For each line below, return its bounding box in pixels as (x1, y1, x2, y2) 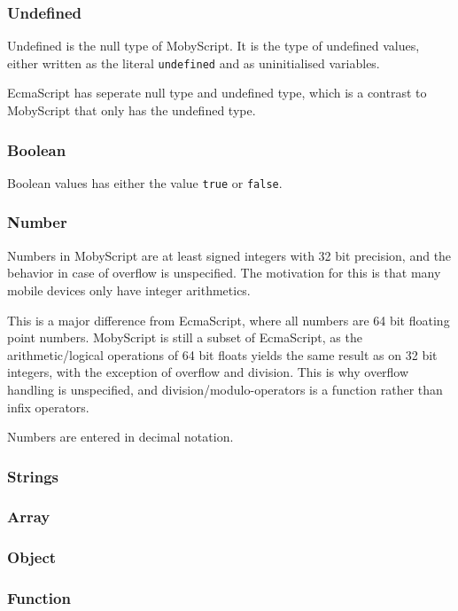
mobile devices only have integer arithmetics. (7, 280, 251, 299)
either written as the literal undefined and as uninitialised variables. (7, 53, 380, 72)
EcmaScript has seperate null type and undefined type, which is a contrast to (7, 83, 427, 102)
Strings (7, 465, 59, 487)
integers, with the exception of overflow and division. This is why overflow (7, 363, 409, 381)
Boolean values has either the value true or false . (7, 173, 283, 192)
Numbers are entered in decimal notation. (7, 427, 234, 446)
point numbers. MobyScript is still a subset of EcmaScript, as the (7, 328, 362, 347)
